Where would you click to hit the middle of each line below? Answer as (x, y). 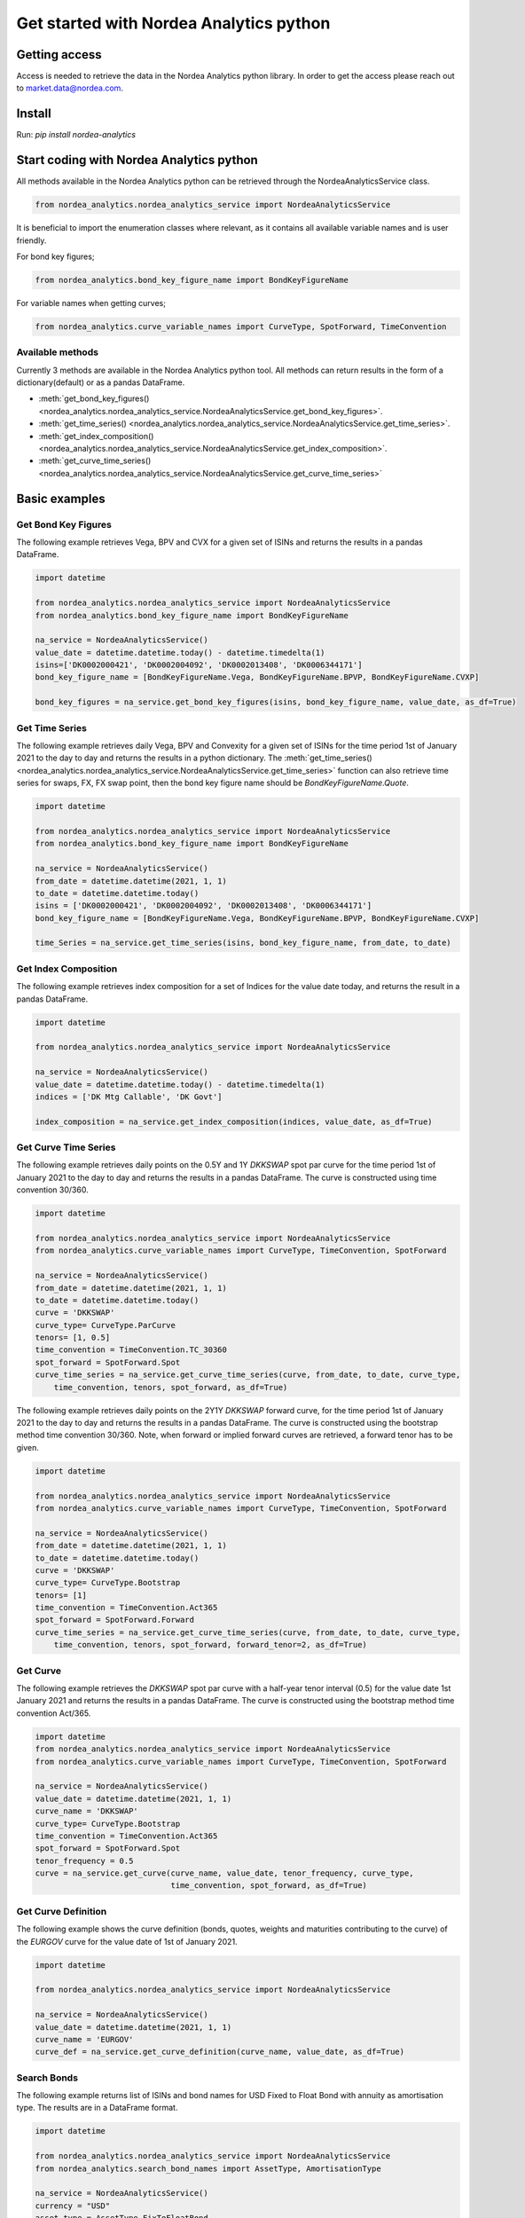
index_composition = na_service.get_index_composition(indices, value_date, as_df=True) (234, 1121)
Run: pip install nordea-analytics (76, 135)
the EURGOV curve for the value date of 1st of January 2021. (127, 1941)
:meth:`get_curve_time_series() (95, 460)
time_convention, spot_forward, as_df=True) (269, 1886)
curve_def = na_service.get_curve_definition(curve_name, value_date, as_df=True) (220, 2052)
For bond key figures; (55, 256)
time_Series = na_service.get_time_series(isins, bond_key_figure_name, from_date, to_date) (243, 943)
